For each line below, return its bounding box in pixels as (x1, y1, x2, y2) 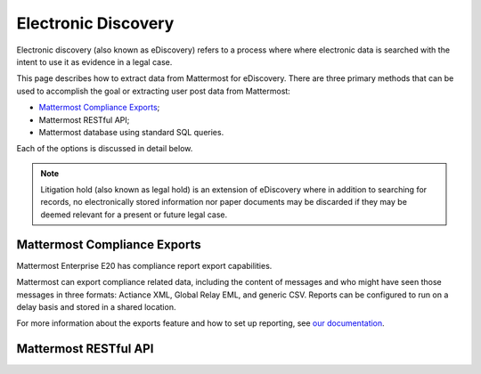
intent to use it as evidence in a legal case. (16, 56, 173, 67)
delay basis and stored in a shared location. (16, 301, 176, 312)
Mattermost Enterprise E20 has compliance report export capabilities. (16, 260, 273, 271)
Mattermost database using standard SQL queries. (38, 126, 224, 137)
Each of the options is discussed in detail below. (16, 143, 193, 154)
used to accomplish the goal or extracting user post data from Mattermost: (16, 85, 291, 96)
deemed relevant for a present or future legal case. (40, 209, 228, 220)
